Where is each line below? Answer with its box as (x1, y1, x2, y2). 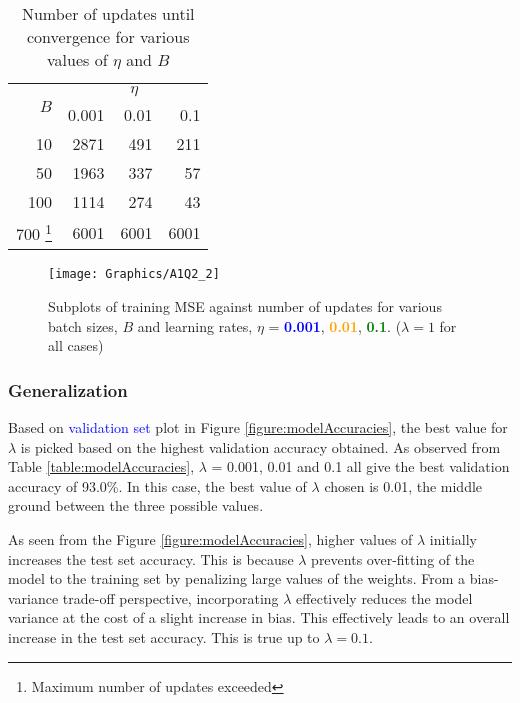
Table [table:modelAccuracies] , (8, 456, 195, 477)
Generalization (8, 377, 128, 402)
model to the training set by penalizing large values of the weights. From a (8, 568, 466, 589)
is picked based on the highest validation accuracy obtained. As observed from (20, 436, 501, 457)
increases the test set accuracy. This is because (8, 548, 294, 569)
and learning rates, (137, 315, 253, 336)
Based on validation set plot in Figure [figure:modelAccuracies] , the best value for (8, 416, 508, 437)
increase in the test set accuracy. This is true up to (8, 626, 320, 647)
